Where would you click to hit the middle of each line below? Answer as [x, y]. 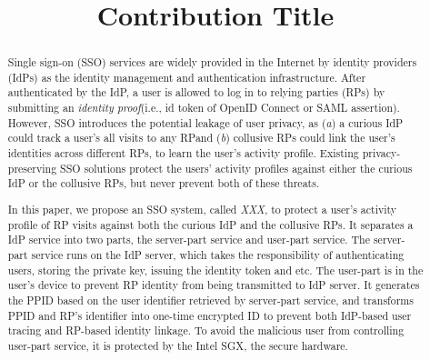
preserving [32, 168]
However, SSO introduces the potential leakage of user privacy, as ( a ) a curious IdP [205, 122]
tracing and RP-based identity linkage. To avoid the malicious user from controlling [206, 330]
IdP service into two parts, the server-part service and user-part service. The [189, 240]
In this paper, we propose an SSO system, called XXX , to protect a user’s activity [202, 209]
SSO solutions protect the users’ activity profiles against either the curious [236, 168]
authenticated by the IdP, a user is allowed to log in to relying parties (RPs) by [196, 92]
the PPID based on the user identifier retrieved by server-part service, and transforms [210, 300]
